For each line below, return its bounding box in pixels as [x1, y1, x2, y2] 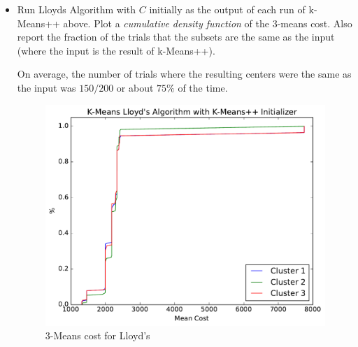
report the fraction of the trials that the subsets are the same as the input [17, 29, 335, 44]
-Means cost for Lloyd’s [50, 328, 150, 343]
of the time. [178, 80, 228, 94]
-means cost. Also [277, 15, 352, 30]
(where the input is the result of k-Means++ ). [17, 43, 215, 57]
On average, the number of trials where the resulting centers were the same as [17, 66, 352, 81]
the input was [17, 80, 76, 94]
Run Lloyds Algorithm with [17, 2, 136, 16]
